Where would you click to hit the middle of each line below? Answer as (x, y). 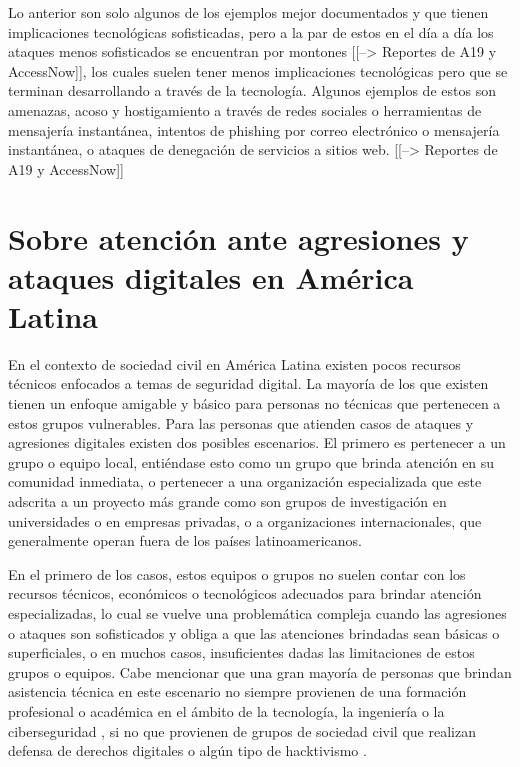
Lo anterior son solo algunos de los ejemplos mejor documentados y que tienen (248, 12)
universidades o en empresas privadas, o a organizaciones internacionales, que (245, 520)
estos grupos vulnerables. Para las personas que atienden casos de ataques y (241, 422)
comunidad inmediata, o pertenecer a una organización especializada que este (245, 481)
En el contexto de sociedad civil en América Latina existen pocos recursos (234, 363)
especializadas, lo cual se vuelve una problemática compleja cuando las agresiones (257, 612)
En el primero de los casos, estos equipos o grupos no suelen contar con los (237, 573)
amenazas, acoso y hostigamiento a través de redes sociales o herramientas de (245, 109)
